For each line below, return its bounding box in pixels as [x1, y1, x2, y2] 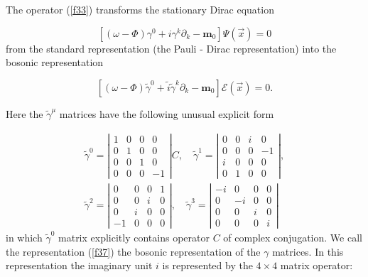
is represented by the [162, 258, 253, 273]
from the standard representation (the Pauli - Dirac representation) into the [6, 40, 337, 55]
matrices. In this [272, 244, 344, 259]
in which [6, 230, 43, 245]
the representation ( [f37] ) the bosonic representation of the [6, 244, 261, 259]
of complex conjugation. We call [223, 230, 362, 245]
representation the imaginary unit [6, 258, 153, 273]
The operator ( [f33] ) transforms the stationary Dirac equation [6, 2, 274, 16]
